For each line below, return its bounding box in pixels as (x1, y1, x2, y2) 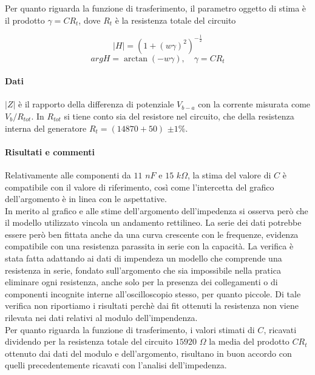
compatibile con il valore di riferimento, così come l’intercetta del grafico (5, 180, 274, 193)
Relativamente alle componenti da (5, 168, 131, 181)
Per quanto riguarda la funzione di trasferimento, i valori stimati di (5, 323, 255, 336)
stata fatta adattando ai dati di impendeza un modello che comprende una (5, 252, 282, 265)
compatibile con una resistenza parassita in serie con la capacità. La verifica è (5, 240, 294, 252)
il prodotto (5, 13, 45, 26)
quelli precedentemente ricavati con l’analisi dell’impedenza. (5, 359, 227, 371)
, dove (78, 13, 101, 26)
